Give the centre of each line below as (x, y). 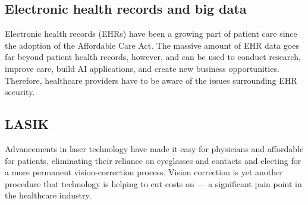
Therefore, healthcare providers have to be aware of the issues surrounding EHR (151, 80)
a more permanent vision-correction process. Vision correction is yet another (144, 172)
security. (20, 92)
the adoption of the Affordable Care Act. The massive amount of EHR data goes (152, 45)
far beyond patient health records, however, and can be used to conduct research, (153, 57)
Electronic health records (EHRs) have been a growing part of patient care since (151, 34)
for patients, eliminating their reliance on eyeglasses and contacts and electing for (153, 160)
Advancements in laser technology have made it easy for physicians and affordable (154, 148)
